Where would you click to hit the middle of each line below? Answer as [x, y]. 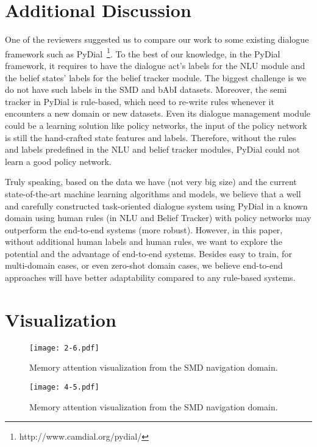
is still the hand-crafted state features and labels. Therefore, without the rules [151, 137]
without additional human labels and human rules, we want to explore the [144, 242]
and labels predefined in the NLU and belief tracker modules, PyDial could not [153, 149]
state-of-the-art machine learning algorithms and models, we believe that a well [153, 193]
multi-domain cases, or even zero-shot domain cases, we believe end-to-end [144, 265]
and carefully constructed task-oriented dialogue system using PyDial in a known [156, 205]
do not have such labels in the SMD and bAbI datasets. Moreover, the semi [146, 89]
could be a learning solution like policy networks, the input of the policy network [156, 125]
